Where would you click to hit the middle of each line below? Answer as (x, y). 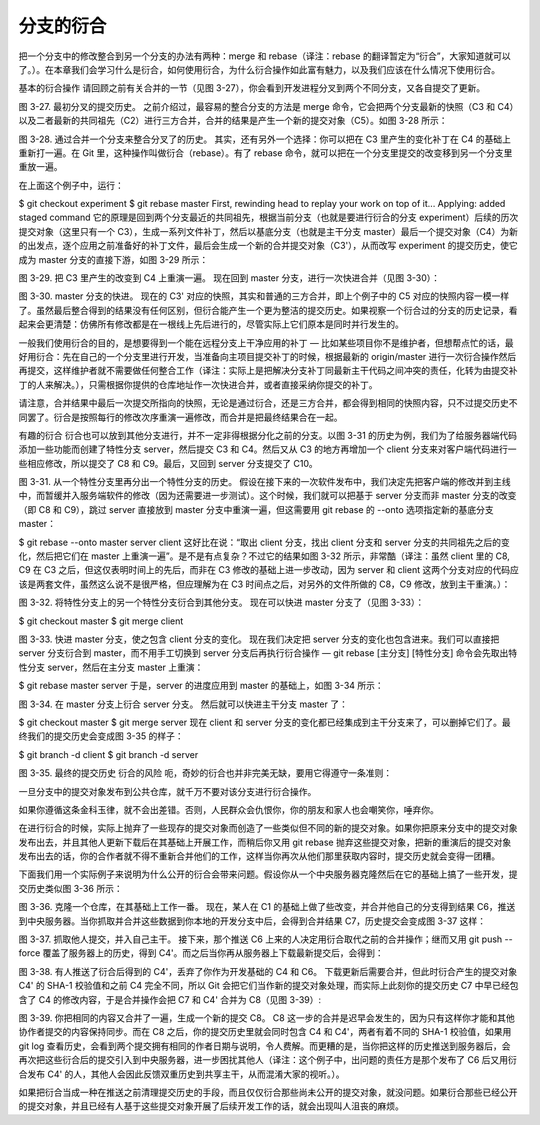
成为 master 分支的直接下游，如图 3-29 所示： (113, 259)
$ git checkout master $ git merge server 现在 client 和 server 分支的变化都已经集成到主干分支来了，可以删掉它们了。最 (264, 722)
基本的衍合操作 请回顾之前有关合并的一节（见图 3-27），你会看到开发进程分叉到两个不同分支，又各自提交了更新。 (251, 88)
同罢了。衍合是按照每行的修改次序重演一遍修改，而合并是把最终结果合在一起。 (180, 417)
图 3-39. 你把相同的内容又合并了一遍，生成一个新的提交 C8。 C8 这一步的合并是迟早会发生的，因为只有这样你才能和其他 (266, 1017)
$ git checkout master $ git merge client (101, 621)
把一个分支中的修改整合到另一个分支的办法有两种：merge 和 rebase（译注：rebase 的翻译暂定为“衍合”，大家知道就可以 (264, 56)
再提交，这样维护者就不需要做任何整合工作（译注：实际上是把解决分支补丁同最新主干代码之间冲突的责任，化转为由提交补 (268, 371)
